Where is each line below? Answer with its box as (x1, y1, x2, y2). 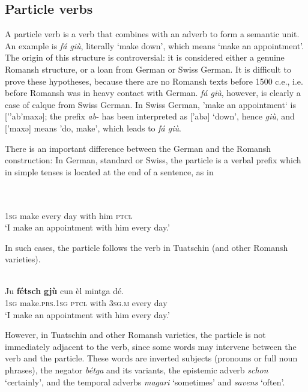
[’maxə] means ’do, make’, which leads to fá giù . (5, 121, 181, 134)
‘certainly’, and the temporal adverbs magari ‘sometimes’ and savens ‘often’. (5, 375, 285, 388)
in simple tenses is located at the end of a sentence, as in (5, 165, 214, 178)
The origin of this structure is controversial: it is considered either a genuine (5, 51, 285, 64)
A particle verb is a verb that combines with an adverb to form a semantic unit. (5, 28, 300, 40)
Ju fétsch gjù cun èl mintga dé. (5, 285, 124, 297)
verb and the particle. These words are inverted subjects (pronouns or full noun (5, 352, 298, 364)
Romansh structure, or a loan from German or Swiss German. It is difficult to (5, 62, 292, 75)
